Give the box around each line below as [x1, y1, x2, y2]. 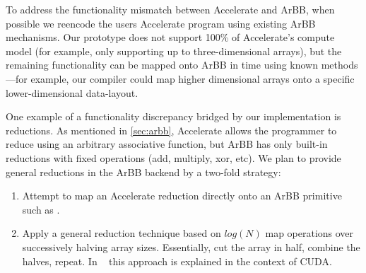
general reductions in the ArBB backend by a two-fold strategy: [6, 164, 281, 179]
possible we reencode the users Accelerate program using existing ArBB [6, 16, 316, 30]
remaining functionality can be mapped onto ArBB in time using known [6, 57, 318, 72]
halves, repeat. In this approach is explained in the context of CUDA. [22, 253, 332, 268]
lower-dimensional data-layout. [6, 85, 138, 100]
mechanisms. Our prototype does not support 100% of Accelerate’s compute [6, 30, 335, 45]
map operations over [265, 226, 354, 240]
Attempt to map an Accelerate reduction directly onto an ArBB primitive [22, 188, 342, 203]
